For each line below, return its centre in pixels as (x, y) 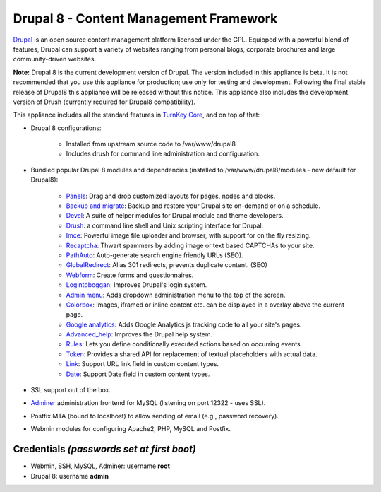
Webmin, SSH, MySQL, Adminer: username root (101, 466)
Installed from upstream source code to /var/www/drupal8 (151, 144)
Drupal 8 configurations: (66, 128)
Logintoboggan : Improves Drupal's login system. (137, 285)
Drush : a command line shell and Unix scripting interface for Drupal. (165, 225)
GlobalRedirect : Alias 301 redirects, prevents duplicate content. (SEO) (167, 265)
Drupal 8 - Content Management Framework (145, 18)
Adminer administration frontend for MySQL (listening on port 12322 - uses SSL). (148, 403)
